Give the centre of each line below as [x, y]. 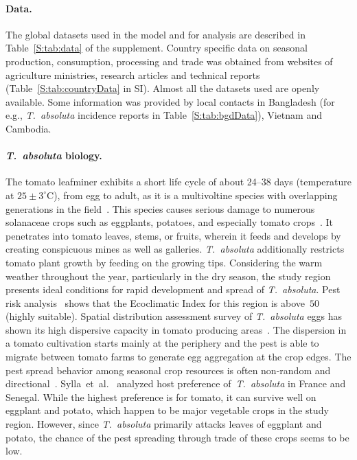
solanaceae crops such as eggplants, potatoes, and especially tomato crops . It [170, 222]
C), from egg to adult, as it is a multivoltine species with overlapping [192, 195]
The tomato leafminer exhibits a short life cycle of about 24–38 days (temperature [178, 182]
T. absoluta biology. [54, 156]
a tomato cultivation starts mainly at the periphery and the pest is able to [162, 343]
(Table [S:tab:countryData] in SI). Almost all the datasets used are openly [163, 88]
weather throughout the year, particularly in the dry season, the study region [168, 276]
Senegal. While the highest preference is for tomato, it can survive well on [161, 396]
